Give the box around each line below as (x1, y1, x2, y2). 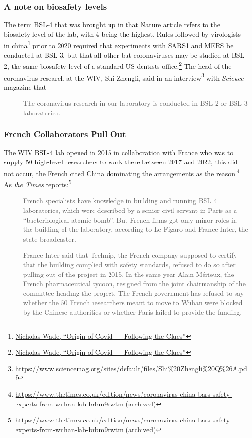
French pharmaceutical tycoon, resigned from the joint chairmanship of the (23, 278, 246, 289)
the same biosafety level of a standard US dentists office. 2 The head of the (11, 60, 232, 71)
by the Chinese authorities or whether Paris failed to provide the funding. (23, 307, 242, 317)
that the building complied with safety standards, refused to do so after (23, 260, 236, 269)
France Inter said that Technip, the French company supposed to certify (23, 250, 237, 260)
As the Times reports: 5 (4, 178, 72, 189)
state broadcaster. (23, 233, 76, 243)
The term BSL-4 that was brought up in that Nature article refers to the (4, 19, 220, 30)
